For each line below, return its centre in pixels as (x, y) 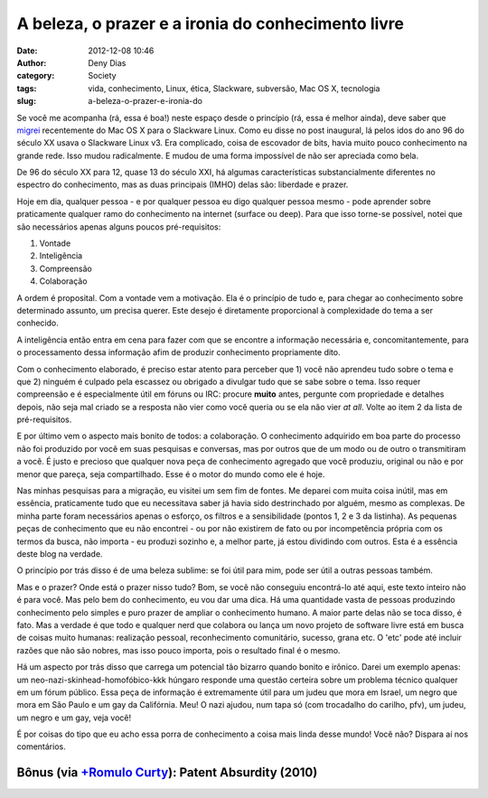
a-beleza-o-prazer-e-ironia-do (145, 101)
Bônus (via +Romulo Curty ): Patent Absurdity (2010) (167, 773)
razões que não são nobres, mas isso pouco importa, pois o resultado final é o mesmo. (178, 650)
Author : (32, 62)
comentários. (42, 746)
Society (102, 76)
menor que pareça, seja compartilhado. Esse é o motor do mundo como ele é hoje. (171, 474)
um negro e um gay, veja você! (74, 718)
